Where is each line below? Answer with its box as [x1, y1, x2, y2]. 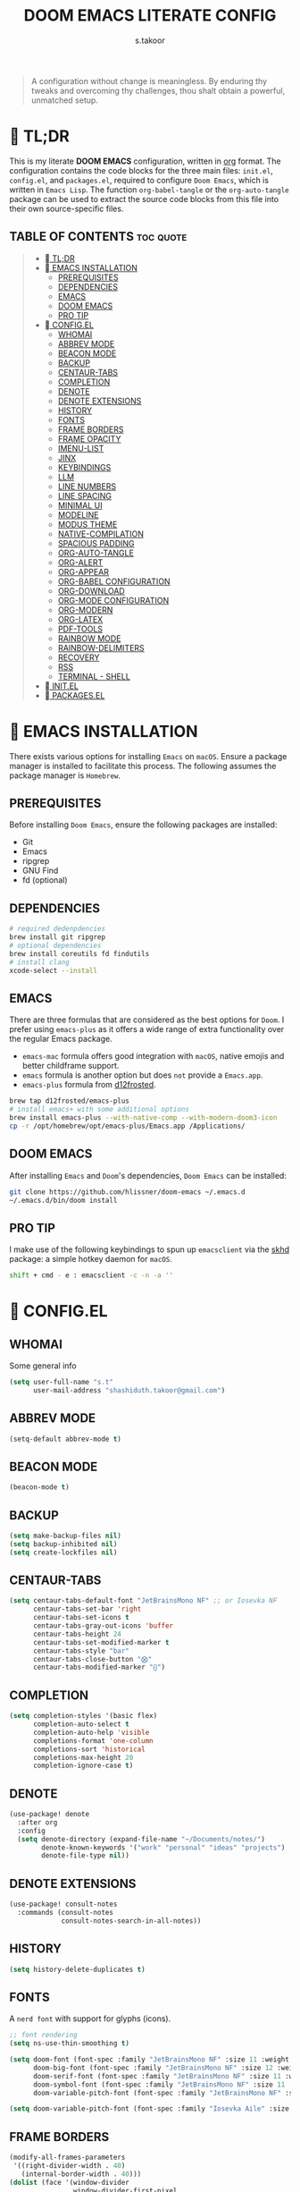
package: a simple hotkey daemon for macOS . [9, 1254, 172, 1265]
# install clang [9, 958, 70, 967]
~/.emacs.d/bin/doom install [9, 1196, 118, 1205]
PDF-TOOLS [57, 623, 104, 634]
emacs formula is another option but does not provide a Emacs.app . [21, 1070, 263, 1080]
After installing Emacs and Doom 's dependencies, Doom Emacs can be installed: [9, 1170, 287, 1181]
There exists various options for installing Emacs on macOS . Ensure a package [9, 750, 287, 761]
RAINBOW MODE [57, 632, 121, 644]
